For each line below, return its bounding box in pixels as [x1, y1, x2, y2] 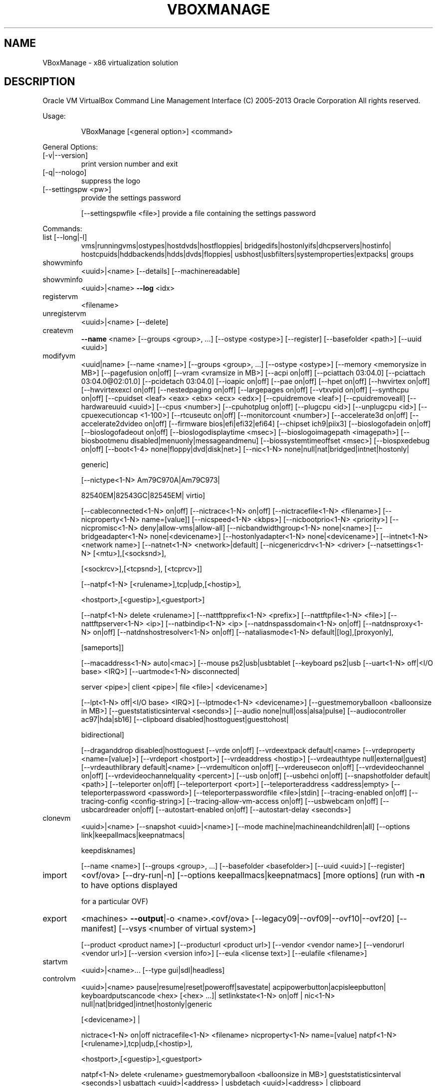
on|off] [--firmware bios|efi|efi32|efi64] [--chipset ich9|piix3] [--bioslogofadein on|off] [144, 419, 431, 428]
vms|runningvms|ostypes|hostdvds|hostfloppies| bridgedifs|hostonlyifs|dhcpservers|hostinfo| [81, 241, 392, 250]
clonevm [42, 814, 71, 823]
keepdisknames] [81, 846, 136, 855]
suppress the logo [81, 177, 141, 185]
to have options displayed [81, 880, 178, 891]
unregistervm [42, 309, 86, 318]
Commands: [42, 224, 82, 233]
